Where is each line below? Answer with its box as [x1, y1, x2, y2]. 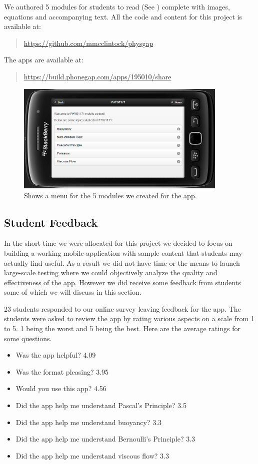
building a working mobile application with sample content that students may [4, 247, 242, 258]
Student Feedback [4, 214, 98, 230]
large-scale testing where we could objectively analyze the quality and [4, 267, 217, 278]
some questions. [4, 333, 52, 343]
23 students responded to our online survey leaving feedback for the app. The [4, 303, 241, 314]
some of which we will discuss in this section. [4, 287, 141, 297]
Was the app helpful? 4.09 [15, 350, 96, 360]
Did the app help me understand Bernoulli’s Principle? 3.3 [15, 434, 195, 444]
